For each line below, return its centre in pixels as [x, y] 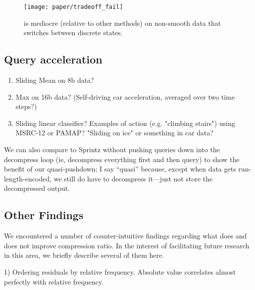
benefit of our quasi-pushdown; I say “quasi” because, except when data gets [120, 169]
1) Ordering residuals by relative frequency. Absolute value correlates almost [120, 271]
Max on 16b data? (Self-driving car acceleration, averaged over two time [125, 96]
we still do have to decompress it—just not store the [133, 178]
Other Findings [44, 215]
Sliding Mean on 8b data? [55, 80]
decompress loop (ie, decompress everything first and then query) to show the [122, 159]
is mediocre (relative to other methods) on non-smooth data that [123, 23]
